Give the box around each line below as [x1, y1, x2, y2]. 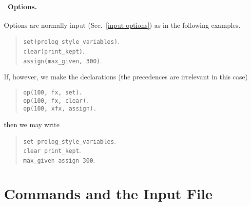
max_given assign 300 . [23, 154, 95, 165]
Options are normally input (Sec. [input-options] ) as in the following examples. [4, 19, 241, 30]
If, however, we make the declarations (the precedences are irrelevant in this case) [4, 72, 248, 82]
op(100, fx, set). [23, 89, 83, 96]
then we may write [4, 119, 59, 129]
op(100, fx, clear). [23, 97, 90, 104]
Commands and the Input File [4, 183, 212, 203]
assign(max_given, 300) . [23, 55, 102, 65]
